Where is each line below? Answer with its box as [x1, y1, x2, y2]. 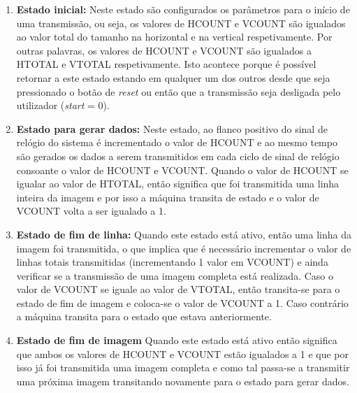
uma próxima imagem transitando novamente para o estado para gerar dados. [16, 373, 349, 388]
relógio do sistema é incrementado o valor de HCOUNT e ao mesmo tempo [16, 135, 337, 150]
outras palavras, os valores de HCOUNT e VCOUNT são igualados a [16, 43, 312, 57]
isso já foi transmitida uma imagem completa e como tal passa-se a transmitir [16, 360, 350, 375]
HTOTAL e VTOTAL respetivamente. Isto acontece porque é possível [16, 57, 316, 71]
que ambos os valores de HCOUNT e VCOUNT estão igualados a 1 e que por [16, 346, 349, 361]
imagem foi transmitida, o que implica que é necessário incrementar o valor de [16, 241, 351, 255]
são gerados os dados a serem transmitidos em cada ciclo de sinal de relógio [16, 148, 340, 163]
